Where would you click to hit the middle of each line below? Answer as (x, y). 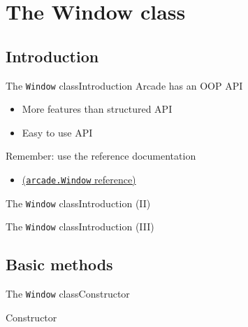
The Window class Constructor (68, 294)
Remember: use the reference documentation (101, 156)
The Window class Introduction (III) (80, 227)
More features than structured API (97, 109)
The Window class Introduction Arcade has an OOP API (124, 85)
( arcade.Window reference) (79, 180)
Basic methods (59, 264)
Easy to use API (57, 132)
